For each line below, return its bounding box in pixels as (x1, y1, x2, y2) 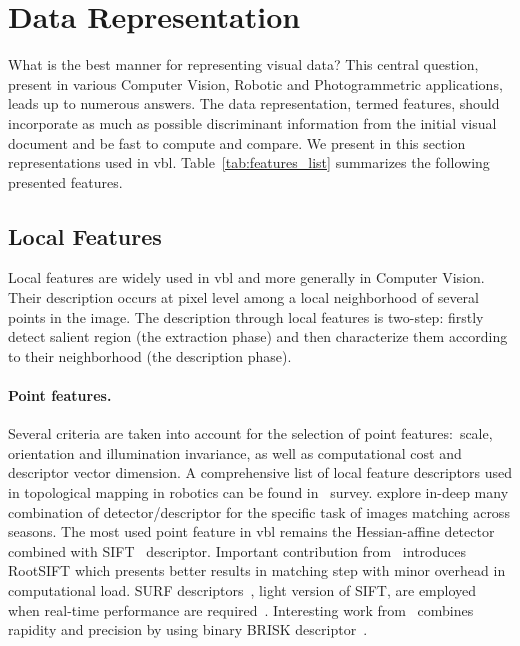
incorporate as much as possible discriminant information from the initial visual (8, 112, 497, 133)
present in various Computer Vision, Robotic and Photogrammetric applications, (8, 73, 503, 94)
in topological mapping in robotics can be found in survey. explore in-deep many (8, 482, 509, 503)
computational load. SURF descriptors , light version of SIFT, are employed (8, 580, 477, 600)
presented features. (8, 171, 123, 192)
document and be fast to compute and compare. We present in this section (8, 132, 466, 153)
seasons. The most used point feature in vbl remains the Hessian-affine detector (8, 521, 495, 542)
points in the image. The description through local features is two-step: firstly (8, 306, 484, 327)
